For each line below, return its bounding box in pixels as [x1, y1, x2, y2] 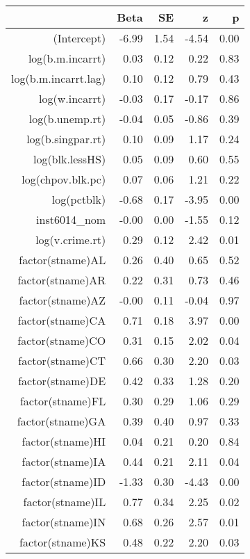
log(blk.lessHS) [33, 151, 106, 167]
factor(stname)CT [18, 353, 106, 368]
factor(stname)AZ [19, 292, 106, 308]
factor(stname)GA [17, 413, 106, 429]
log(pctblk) [51, 191, 106, 207]
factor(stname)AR [17, 272, 106, 288]
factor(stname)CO [17, 332, 106, 348]
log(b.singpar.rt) [26, 131, 106, 147]
